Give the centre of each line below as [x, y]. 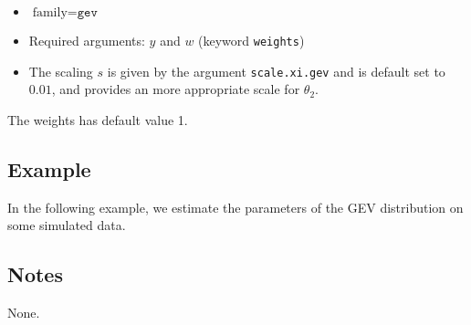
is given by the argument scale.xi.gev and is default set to [276, 71]
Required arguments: [87, 40]
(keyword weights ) [251, 40]
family [50, 13]
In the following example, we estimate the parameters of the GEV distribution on [235, 207]
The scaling [61, 71]
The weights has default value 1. [98, 119]
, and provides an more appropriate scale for [176, 89]
